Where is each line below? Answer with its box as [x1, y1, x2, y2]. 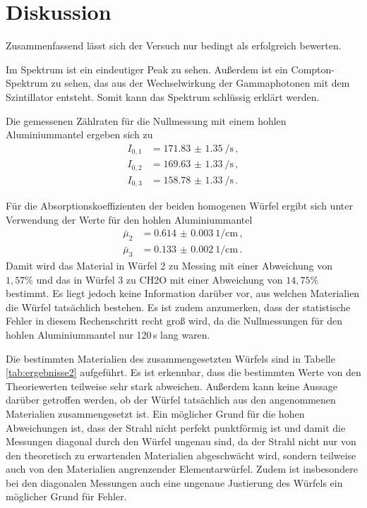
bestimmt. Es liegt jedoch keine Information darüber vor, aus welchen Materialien [6, 286, 360, 301]
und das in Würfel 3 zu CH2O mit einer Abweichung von [36, 272, 283, 286]
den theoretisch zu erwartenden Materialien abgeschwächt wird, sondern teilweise [6, 447, 356, 462]
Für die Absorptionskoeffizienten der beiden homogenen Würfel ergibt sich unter [6, 198, 353, 213]
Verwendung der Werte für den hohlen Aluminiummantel [6, 212, 253, 226]
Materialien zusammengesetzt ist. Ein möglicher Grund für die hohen [6, 406, 305, 421]
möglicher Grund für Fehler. [6, 489, 127, 504]
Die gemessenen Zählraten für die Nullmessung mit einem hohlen [6, 113, 287, 128]
